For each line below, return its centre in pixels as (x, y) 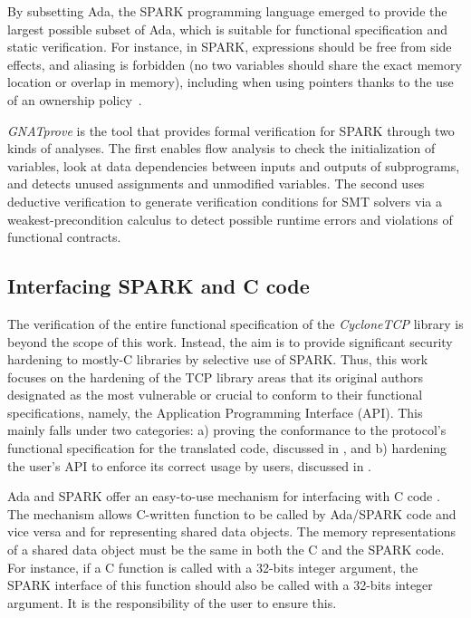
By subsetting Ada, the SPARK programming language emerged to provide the (227, 11)
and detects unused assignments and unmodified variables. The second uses (216, 183)
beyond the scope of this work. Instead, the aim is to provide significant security (230, 341)
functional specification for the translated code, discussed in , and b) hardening (227, 448)
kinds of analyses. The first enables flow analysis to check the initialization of (221, 148)
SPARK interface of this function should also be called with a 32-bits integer (220, 585)
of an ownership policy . (75, 99)
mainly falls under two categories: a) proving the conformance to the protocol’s (227, 430)
